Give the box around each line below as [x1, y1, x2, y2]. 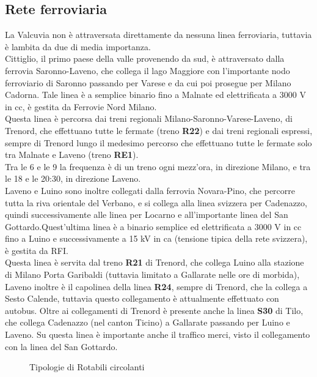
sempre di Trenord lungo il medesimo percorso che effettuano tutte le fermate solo [5, 136, 312, 149]
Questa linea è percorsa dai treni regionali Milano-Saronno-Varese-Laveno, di [5, 112, 293, 125]
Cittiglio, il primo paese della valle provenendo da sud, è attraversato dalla [5, 52, 285, 65]
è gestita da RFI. [5, 244, 68, 256]
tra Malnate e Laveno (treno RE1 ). [5, 148, 139, 161]
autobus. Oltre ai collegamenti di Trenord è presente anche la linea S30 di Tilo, [5, 304, 304, 316]
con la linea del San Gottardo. [5, 340, 118, 353]
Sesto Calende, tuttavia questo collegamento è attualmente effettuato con [5, 292, 279, 305]
